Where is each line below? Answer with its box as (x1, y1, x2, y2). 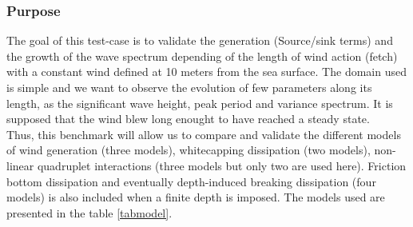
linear (6, 157, 34, 173)
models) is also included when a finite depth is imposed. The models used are (6, 189, 385, 205)
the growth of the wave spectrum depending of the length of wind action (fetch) (6, 47, 398, 64)
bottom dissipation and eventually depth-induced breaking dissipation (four (6, 173, 376, 189)
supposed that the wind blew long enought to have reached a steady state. (6, 110, 370, 127)
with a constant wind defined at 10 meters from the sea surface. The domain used (6, 63, 407, 80)
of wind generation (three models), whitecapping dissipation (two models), (6, 141, 371, 158)
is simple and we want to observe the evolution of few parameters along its (6, 79, 372, 95)
